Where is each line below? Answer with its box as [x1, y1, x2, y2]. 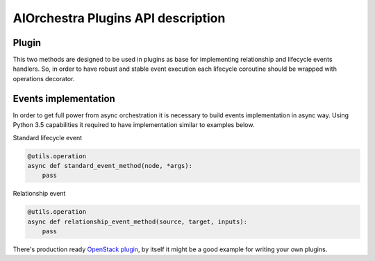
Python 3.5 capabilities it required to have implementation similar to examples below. [12, 121, 255, 129]
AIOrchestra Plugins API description [12, 10, 226, 26]
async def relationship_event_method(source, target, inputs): [27, 217, 248, 226]
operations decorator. [12, 74, 75, 83]
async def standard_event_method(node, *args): [27, 162, 192, 169]
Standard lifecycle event [12, 133, 83, 142]
